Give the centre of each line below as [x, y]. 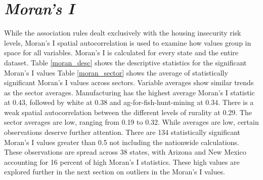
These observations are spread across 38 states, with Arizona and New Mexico [125, 152]
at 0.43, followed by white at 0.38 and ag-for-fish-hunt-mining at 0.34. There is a [129, 102]
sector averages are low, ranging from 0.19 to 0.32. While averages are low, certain [131, 122]
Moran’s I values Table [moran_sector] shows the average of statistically [116, 72]
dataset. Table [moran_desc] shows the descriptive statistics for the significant [125, 62]
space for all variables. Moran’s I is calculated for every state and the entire [121, 52]
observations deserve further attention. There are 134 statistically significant [122, 132]
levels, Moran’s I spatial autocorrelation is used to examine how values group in [128, 42]
